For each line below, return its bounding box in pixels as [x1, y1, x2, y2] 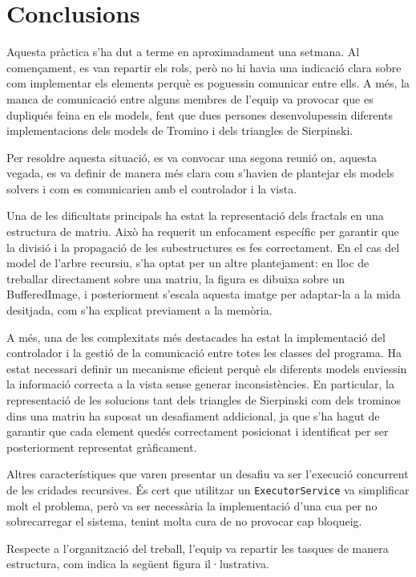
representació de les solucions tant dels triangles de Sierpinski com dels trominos [6, 392, 402, 408]
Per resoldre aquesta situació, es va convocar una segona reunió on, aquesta [6, 148, 378, 165]
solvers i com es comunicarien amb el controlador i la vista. [6, 180, 297, 197]
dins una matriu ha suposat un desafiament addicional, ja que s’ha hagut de [6, 407, 380, 424]
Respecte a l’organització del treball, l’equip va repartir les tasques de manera [6, 539, 389, 556]
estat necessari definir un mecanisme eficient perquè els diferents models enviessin [6, 360, 407, 376]
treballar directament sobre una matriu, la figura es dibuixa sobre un [6, 270, 345, 286]
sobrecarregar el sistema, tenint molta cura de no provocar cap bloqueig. [6, 513, 362, 530]
